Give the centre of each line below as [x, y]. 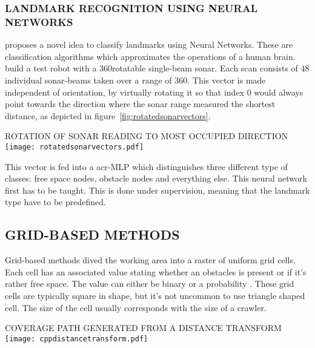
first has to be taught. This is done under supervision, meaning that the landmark [157, 190]
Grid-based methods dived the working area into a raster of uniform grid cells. [150, 260]
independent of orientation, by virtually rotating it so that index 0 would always [154, 92]
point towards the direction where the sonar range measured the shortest [140, 104]
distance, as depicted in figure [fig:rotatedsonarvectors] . [108, 115]
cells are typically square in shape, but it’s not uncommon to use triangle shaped [155, 295]
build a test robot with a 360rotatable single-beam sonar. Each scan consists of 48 [157, 68]
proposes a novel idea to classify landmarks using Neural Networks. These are [149, 44]
